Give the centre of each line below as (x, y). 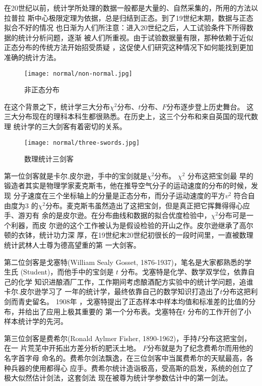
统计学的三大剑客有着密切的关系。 (70, 126)
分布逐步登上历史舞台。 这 (210, 106)
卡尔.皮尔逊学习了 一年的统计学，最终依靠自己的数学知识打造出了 (112, 291)
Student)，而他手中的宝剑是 (69, 272)
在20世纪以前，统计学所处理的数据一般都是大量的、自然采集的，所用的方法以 (131, 8)
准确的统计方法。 (32, 57)
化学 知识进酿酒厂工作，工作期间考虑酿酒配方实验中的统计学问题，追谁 (136, 281)
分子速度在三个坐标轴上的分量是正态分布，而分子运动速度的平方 (119, 196)
